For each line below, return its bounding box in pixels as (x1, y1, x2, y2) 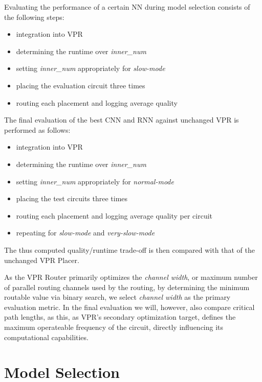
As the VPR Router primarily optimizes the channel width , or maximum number (4, 272, 258, 282)
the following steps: (4, 11, 64, 22)
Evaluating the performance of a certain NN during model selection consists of (4, 2, 250, 12)
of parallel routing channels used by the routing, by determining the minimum (4, 281, 250, 292)
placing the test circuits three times (16, 193, 128, 204)
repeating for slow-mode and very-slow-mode (16, 227, 155, 238)
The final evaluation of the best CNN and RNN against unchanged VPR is (4, 114, 239, 125)
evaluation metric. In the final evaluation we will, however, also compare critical (4, 301, 255, 312)
